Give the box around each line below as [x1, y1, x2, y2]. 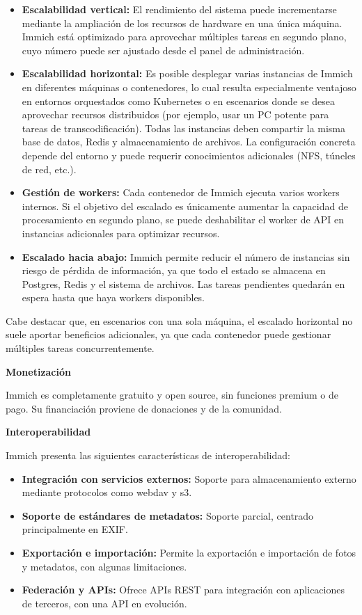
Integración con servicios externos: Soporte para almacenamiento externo [22, 471, 356, 486]
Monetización [6, 364, 71, 378]
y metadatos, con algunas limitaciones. [22, 559, 187, 573]
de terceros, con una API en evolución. [22, 596, 187, 610]
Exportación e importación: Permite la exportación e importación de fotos [22, 545, 356, 559]
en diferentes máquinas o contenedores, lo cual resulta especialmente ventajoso [22, 79, 356, 94]
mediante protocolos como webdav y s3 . [22, 485, 192, 500]
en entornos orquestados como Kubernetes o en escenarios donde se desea [22, 93, 335, 108]
